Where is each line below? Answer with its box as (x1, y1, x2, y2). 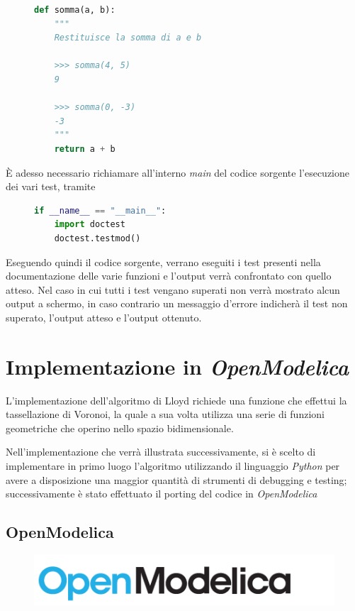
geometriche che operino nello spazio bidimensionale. (6, 420, 234, 435)
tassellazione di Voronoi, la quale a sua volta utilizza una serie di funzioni (6, 407, 325, 422)
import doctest (54, 219, 125, 230)
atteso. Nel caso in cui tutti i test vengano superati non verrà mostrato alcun (6, 282, 340, 297)
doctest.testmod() (54, 233, 141, 243)
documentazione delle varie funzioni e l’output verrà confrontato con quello (6, 268, 332, 283)
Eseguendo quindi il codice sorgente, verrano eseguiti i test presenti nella (6, 254, 321, 269)
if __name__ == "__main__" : (34, 205, 167, 216)
